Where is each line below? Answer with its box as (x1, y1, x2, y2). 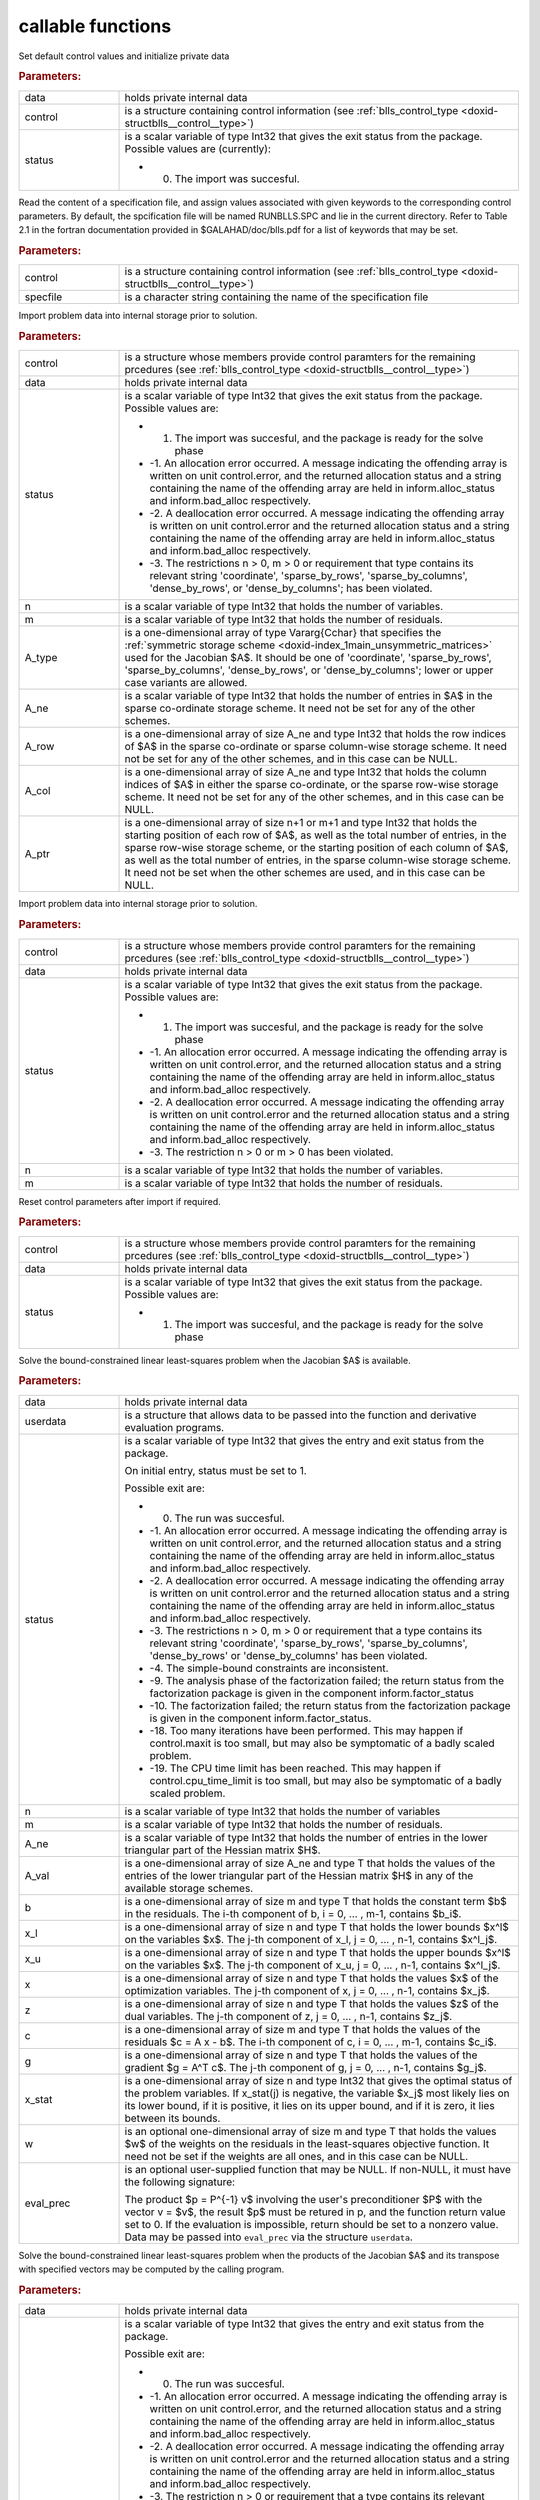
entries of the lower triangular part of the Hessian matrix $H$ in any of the (124, 1868, 474, 1882)
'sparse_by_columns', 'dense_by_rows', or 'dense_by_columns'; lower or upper (124, 663, 494, 677)
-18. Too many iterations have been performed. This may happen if (149, 1723, 464, 1737)
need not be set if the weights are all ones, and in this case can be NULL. (124, 2149, 469, 2163)
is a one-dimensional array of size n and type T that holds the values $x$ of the (124, 1971, 499, 1985)
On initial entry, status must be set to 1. (124, 1463, 307, 1477)
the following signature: (124, 2175, 235, 2189)
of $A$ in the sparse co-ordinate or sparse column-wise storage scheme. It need (124, 740, 507, 754)
